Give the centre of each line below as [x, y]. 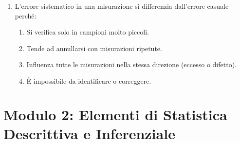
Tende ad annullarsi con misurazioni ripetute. [94, 48]
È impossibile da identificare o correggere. [89, 80]
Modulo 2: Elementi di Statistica [115, 114]
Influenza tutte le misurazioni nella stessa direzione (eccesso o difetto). [131, 64]
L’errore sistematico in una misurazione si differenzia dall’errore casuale [122, 6]
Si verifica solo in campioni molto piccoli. [88, 32]
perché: [26, 15]
